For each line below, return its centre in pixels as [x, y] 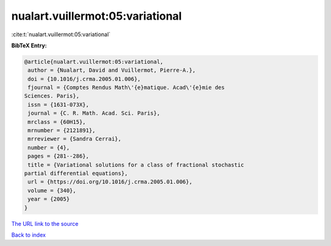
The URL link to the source [45, 223]
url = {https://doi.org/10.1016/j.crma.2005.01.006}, [110, 182]
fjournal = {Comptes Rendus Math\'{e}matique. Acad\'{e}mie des [126, 88]
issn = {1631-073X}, [59, 105]
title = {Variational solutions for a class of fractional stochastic [136, 165]
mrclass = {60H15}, [57, 122]
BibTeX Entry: [29, 45]
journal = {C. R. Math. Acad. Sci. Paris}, [94, 113]
